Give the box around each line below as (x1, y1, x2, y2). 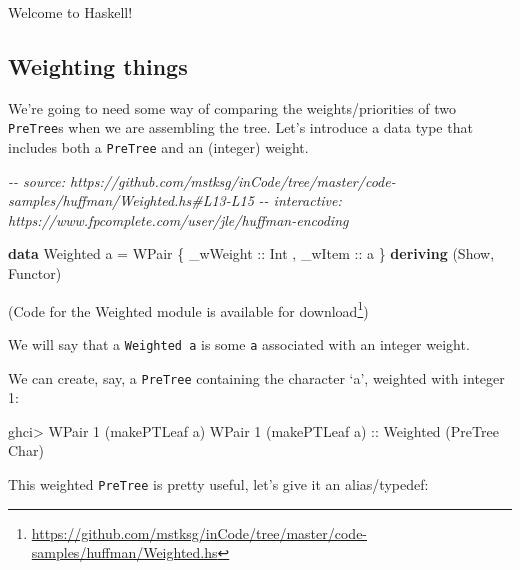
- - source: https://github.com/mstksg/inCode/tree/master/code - (8, 170, 396, 191)
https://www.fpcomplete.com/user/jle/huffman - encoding (8, 209, 349, 230)
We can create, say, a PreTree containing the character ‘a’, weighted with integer (8, 367, 505, 388)
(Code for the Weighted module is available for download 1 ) (8, 297, 369, 321)
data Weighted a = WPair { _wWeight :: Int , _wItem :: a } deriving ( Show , (8, 243, 495, 264)
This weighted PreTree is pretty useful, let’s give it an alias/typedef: (8, 474, 429, 495)
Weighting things (8, 50, 188, 81)
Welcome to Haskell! (8, 2, 133, 22)
